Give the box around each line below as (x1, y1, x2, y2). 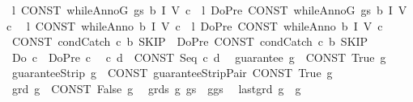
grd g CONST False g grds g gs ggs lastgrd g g (11, 80, 301, 96)
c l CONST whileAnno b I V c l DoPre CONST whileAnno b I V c (6, 17, 383, 34)
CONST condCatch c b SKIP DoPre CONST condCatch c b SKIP (11, 33, 368, 50)
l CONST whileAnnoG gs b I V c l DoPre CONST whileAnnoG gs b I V (11, 2, 407, 18)
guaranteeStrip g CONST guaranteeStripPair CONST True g (11, 64, 333, 81)
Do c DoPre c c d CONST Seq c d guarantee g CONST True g (11, 48, 386, 65)
